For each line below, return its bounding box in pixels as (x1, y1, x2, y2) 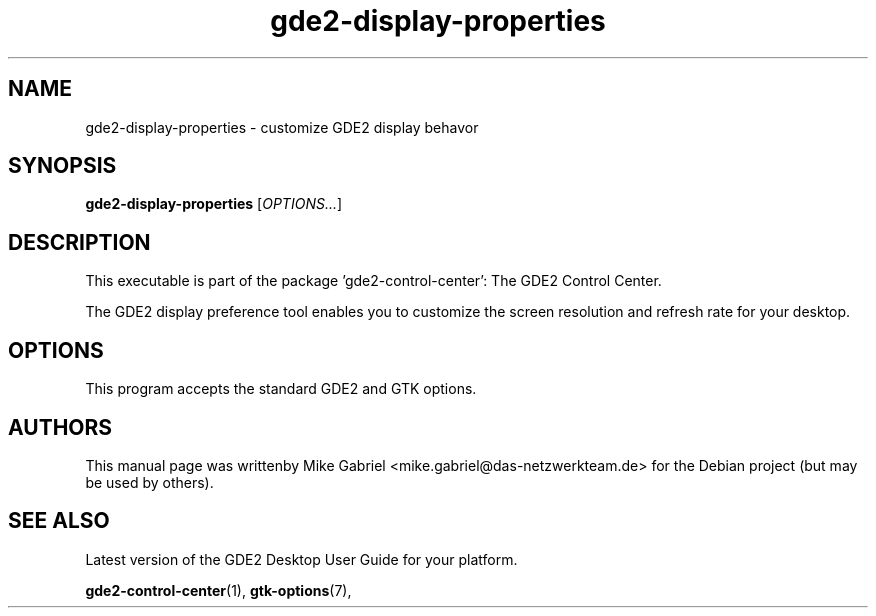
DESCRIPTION (8, 229, 151, 255)
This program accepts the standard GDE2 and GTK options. (85, 380, 477, 398)
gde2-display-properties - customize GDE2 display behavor (85, 118, 479, 136)
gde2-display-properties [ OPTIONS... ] (85, 195, 343, 213)
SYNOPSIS (8, 153, 117, 179)
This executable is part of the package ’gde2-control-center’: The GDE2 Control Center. (85, 272, 662, 290)
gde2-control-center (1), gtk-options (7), (85, 581, 352, 599)
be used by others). (85, 473, 214, 491)
